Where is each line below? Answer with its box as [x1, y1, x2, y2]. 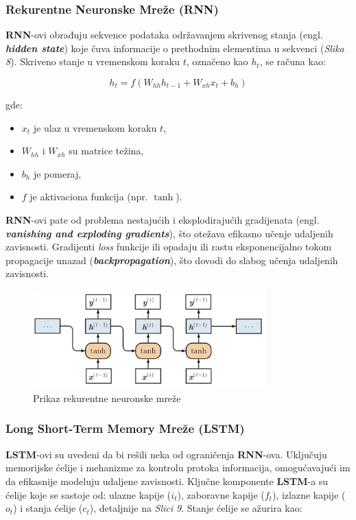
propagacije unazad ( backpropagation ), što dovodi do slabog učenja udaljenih [5, 252, 338, 267]
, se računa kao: [259, 54, 326, 69]
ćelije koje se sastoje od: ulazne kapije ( [5, 487, 171, 501]
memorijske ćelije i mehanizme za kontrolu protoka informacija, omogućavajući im [5, 460, 351, 475]
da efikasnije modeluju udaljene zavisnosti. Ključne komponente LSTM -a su [5, 473, 329, 488]
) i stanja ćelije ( [13, 501, 83, 515]
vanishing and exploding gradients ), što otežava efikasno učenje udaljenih [5, 226, 333, 240]
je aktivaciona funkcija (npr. [29, 189, 148, 204]
